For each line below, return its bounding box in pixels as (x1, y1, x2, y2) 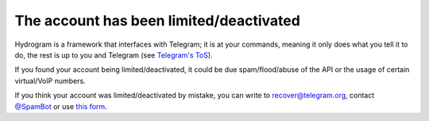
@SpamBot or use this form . (14, 101, 107, 111)
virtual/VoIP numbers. (14, 76, 87, 85)
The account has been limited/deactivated (14, 12, 301, 29)
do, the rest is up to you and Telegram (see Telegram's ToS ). (14, 50, 214, 59)
